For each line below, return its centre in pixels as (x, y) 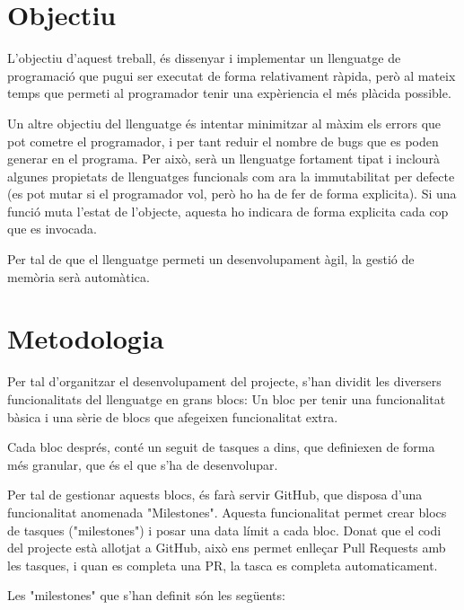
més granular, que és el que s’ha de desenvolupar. (143, 464)
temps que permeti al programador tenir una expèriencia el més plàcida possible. (229, 93)
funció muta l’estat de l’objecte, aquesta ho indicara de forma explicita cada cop (228, 211)
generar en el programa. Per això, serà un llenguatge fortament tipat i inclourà (224, 159)
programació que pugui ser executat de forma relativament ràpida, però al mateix (232, 75)
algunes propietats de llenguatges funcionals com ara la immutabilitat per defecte (231, 176)
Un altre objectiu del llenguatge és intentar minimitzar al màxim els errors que (224, 123)
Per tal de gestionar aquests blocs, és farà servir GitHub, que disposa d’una (215, 495)
